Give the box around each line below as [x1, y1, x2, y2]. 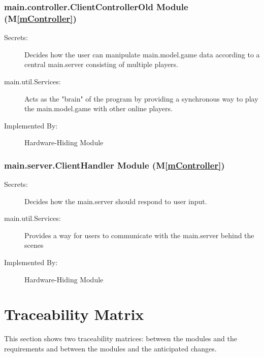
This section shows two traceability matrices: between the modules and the [4, 333, 237, 344]
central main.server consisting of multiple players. [24, 59, 179, 70]
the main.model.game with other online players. [24, 103, 173, 114]
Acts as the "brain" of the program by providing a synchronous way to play [24, 93, 258, 104]
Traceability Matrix [4, 304, 144, 324]
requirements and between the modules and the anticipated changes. [4, 343, 217, 353]
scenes [24, 240, 44, 250]
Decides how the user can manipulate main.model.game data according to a [24, 49, 260, 59]
